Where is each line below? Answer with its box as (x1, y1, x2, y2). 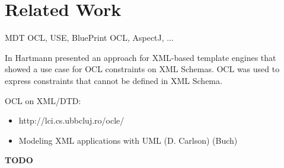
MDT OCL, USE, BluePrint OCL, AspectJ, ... (5, 31, 174, 44)
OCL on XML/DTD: (5, 94, 81, 106)
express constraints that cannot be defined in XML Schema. (5, 74, 222, 86)
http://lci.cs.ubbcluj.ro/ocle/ (18, 114, 125, 127)
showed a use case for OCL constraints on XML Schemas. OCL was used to (5, 63, 280, 75)
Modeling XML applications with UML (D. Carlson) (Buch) (18, 134, 238, 146)
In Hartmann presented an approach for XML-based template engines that (5, 51, 276, 63)
